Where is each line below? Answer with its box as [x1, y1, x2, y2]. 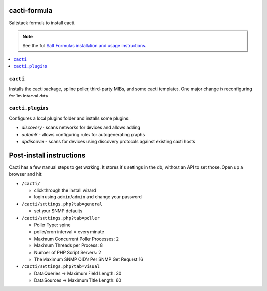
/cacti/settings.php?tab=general [21, 201, 103, 207]
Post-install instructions [9, 151, 86, 159]
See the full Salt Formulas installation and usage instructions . [22, 43, 147, 48]
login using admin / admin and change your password [34, 194, 142, 200]
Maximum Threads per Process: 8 [34, 242, 103, 248]
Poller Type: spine [34, 222, 71, 228]
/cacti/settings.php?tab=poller [21, 215, 100, 221]
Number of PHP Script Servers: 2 [34, 249, 101, 255]
